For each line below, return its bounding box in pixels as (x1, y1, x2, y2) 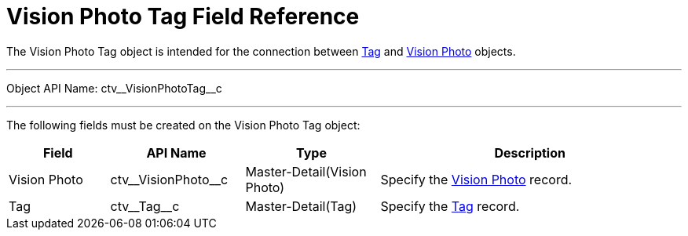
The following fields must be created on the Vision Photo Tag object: (6, 118, 360, 132)
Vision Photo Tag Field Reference (6, 3, 360, 30)
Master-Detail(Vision (245, 163, 367, 180)
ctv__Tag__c (110, 198, 180, 214)
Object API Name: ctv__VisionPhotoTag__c (6, 81, 222, 95)
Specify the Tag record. (380, 198, 520, 214)
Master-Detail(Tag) (245, 198, 357, 214)
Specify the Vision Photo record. (380, 171, 573, 187)
